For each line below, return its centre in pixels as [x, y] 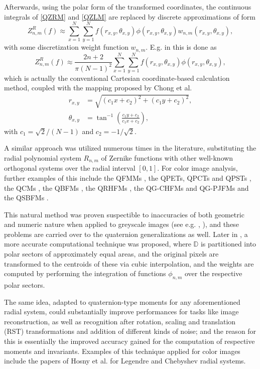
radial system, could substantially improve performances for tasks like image [121, 312]
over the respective [213, 273]
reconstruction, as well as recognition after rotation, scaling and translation [120, 321]
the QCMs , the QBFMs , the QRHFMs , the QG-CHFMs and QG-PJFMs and [126, 188]
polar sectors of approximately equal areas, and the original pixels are [111, 254]
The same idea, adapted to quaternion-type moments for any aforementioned [122, 301]
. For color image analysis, [198, 168]
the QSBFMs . [26, 198]
